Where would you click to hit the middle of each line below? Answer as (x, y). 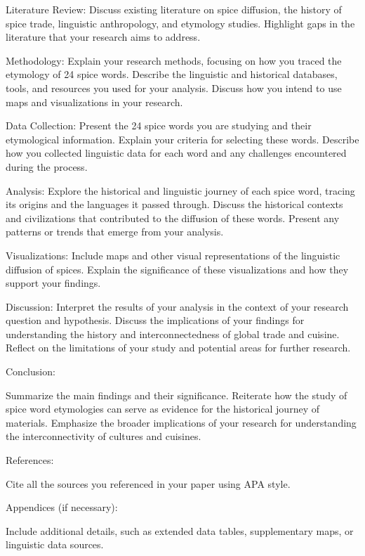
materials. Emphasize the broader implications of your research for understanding (181, 422)
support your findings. (53, 283)
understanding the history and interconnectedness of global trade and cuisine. (173, 334)
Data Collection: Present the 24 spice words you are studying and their (159, 125)
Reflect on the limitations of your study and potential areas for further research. (178, 348)
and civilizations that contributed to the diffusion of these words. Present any (173, 218)
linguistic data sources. (55, 544)
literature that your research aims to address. (103, 37)
